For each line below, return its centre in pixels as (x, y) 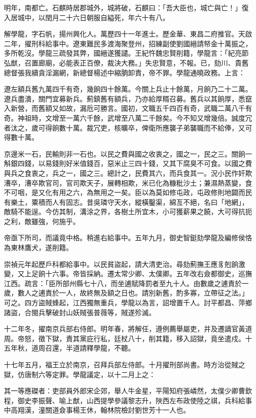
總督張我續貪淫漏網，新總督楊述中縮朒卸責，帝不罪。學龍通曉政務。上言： (125, 72)
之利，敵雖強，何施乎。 (42, 221)
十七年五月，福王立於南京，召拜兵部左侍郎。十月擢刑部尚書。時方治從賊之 (125, 364)
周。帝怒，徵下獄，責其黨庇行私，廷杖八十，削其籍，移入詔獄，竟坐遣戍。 (125, 338)
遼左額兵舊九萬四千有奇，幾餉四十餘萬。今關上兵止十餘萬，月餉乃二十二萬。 (128, 89)
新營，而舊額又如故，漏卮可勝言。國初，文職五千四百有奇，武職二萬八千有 (131, 108)
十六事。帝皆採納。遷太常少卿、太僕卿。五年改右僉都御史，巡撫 (148, 273)
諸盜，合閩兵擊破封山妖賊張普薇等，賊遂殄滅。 (80, 312)
